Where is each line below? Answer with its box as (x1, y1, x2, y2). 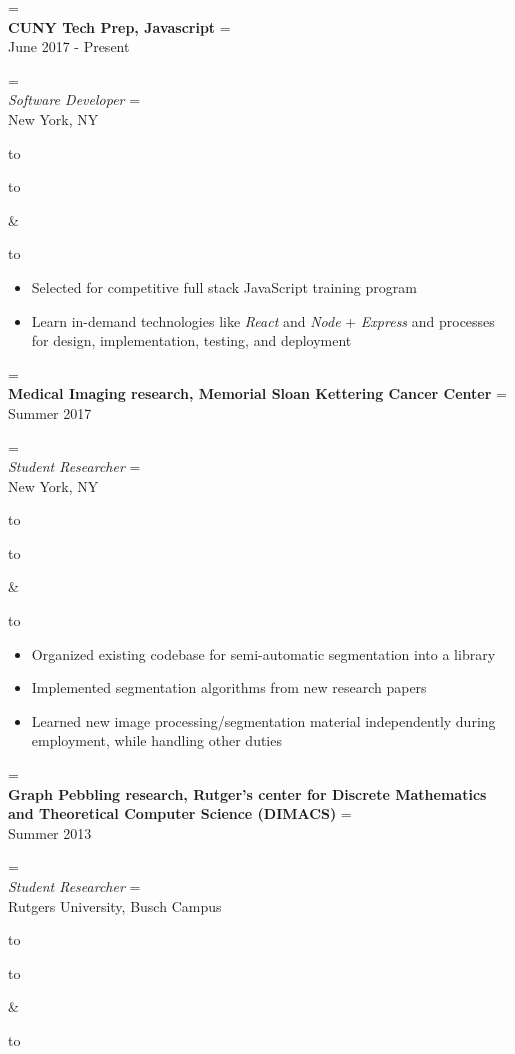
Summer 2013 (8, 822, 92, 843)
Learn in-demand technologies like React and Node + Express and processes (31, 310, 495, 331)
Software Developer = (8, 89, 141, 110)
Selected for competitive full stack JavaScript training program (31, 276, 417, 297)
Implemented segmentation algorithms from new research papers (31, 677, 427, 698)
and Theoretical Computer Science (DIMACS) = (8, 803, 352, 824)
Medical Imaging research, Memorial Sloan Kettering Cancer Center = (8, 383, 507, 404)
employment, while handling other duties (31, 730, 282, 751)
